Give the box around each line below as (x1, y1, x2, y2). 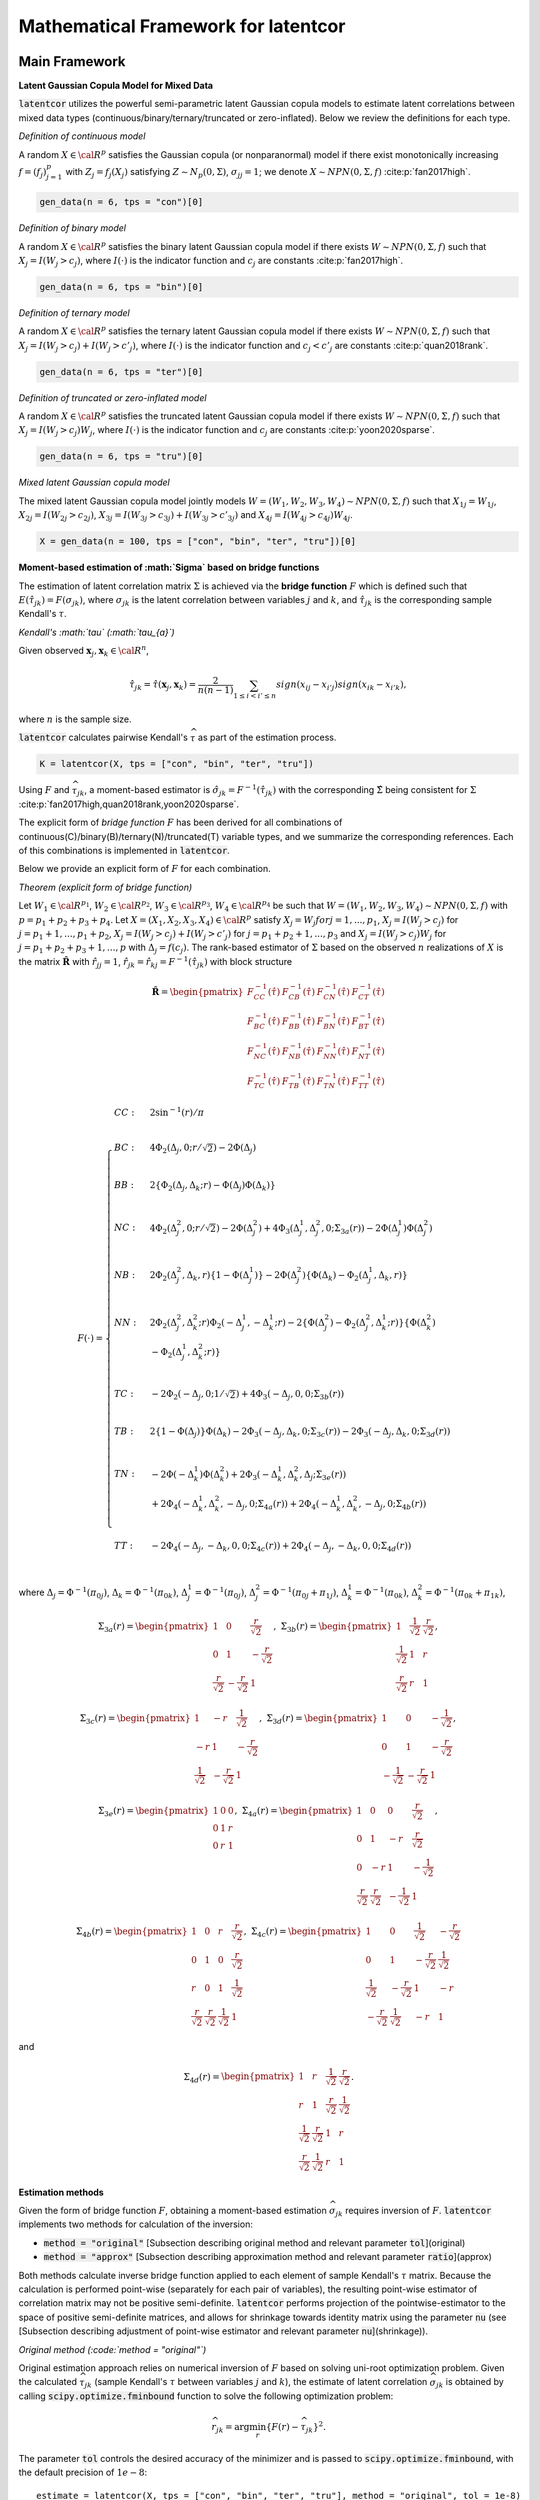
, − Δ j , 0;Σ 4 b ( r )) (358, 1498, 427, 1512)
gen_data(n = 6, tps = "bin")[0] (39, 281, 204, 292)
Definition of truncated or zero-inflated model (18, 391, 207, 404)
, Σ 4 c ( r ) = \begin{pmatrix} (243, 1925, 362, 1939)
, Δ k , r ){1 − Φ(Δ (181, 1269, 250, 1283)
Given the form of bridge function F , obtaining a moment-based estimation (18, 2205, 327, 2217)
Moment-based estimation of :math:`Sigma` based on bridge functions (18, 561, 320, 574)
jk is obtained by (435, 2376, 504, 2390)
